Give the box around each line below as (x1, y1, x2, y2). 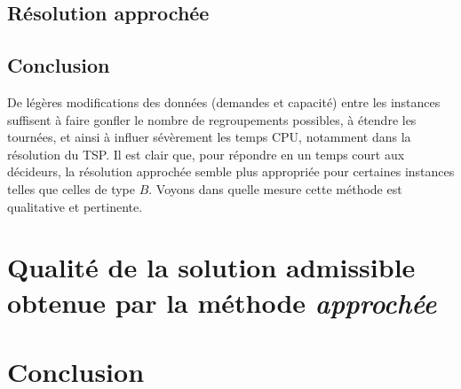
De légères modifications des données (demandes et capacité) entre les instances (7, 92, 441, 111)
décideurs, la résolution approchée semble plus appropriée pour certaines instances (7, 162, 455, 181)
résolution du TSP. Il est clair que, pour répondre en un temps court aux (7, 144, 405, 163)
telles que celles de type (7, 179, 136, 198)
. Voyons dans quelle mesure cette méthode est (148, 179, 402, 198)
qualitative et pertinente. (7, 197, 143, 215)
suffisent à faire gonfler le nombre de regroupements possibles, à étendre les (7, 110, 417, 128)
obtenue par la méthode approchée (7, 284, 437, 321)
